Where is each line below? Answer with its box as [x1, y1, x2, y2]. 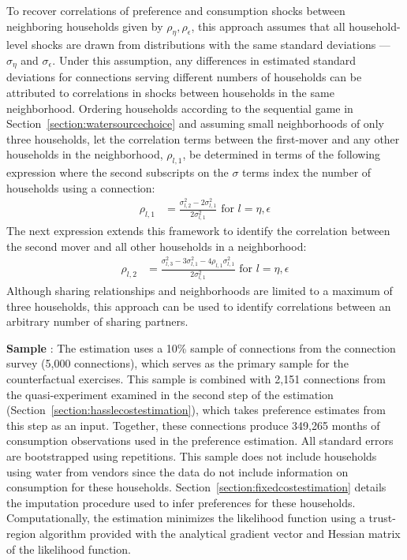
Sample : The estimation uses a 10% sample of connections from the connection [6, 339, 396, 356]
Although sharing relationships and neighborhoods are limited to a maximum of [6, 282, 393, 299]
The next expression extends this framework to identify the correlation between [6, 222, 390, 239]
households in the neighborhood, [6, 146, 163, 162]
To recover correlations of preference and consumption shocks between [6, 2, 345, 18]
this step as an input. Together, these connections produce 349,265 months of [6, 416, 380, 433]
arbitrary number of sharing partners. [6, 313, 189, 330]
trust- [368, 510, 396, 526]
